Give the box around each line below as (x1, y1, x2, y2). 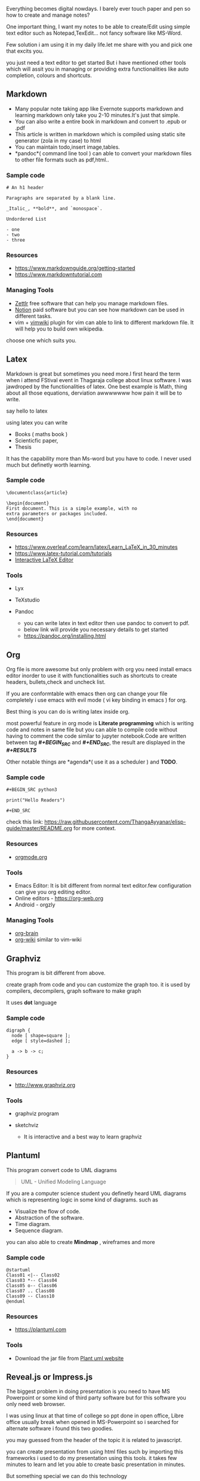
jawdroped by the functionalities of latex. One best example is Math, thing (6, 383, 187, 390)
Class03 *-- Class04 (6, 1278, 58, 1284)
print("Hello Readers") (6, 797, 66, 803)
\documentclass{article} (6, 489, 68, 495)
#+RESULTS (6, 747, 37, 754)
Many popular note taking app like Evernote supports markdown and (14, 105, 184, 112)
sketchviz (14, 1121, 39, 1128)
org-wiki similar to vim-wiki (14, 936, 82, 944)
